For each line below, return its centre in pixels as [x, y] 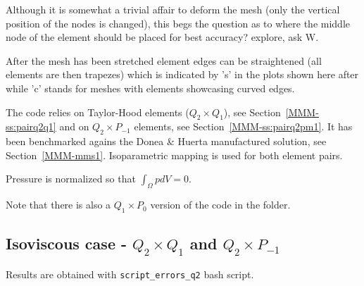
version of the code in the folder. [220, 205]
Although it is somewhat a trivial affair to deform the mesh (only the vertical [173, 9]
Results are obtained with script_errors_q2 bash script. [130, 274]
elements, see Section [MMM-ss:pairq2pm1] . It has [243, 126]
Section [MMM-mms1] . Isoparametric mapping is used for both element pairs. [174, 155]
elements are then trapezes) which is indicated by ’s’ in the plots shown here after [182, 74]
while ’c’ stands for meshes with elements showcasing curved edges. [150, 88]
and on [74, 126]
